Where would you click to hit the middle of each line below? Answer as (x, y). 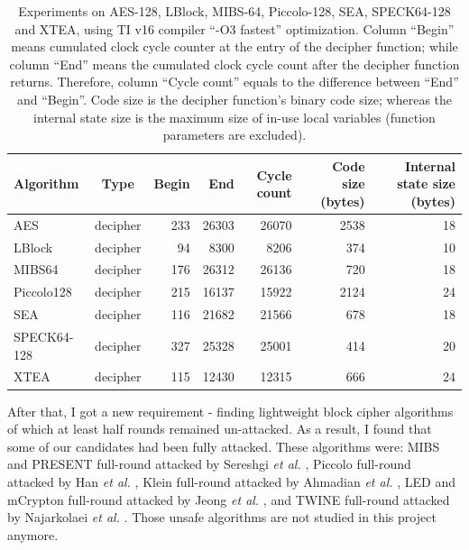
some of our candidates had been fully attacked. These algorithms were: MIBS (224, 446)
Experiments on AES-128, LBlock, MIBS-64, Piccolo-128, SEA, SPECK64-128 (234, 11)
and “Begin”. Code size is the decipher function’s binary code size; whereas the (234, 99)
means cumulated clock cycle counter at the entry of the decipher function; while (234, 46)
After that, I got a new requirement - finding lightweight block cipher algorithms (230, 411)
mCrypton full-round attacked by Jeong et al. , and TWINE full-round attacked (229, 499)
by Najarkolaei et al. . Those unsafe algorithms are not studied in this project (222, 517)
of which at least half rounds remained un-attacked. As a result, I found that (220, 429)
